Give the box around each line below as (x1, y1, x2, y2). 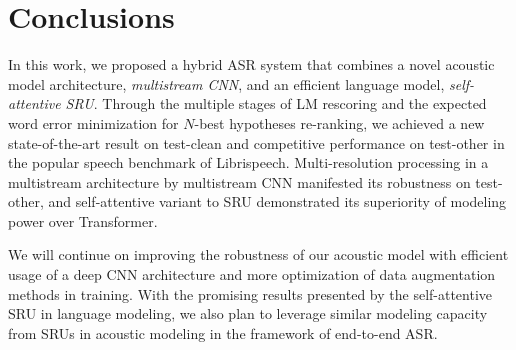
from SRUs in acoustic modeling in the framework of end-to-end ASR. (8, 322, 438, 343)
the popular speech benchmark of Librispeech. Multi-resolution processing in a (8, 152, 489, 173)
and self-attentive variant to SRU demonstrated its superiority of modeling (48, 191, 507, 212)
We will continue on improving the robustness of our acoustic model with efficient (8, 244, 509, 265)
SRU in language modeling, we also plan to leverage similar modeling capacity (8, 303, 488, 324)
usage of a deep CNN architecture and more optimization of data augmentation (8, 264, 496, 285)
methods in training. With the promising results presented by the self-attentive (8, 283, 493, 304)
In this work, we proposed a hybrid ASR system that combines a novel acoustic (8, 54, 495, 75)
